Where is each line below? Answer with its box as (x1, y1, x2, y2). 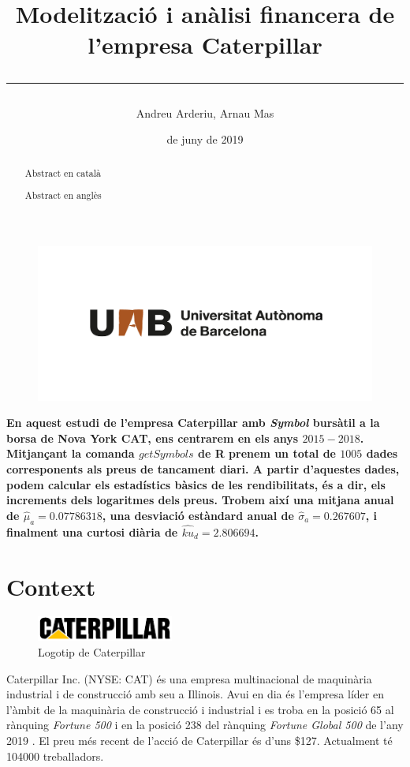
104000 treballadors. (6, 747, 104, 764)
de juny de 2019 (166, 131, 244, 148)
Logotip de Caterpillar (38, 644, 146, 660)
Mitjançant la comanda (6, 445, 135, 462)
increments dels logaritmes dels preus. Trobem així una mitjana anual (6, 492, 394, 508)
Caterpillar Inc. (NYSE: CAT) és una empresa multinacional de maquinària (6, 670, 372, 687)
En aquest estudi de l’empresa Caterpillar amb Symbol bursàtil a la (6, 414, 380, 431)
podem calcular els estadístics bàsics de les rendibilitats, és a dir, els (6, 476, 386, 492)
